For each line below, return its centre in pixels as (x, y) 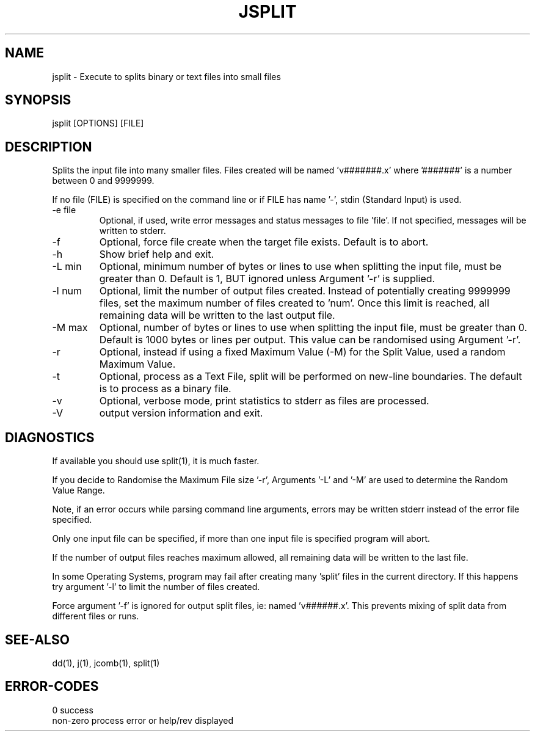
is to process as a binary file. (165, 389)
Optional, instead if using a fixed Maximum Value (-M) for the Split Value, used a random (302, 352)
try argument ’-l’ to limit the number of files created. (156, 587)
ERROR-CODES (52, 687)
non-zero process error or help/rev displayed (143, 720)
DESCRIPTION (49, 147)
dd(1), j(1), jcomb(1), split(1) (106, 663)
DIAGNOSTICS (50, 437)
